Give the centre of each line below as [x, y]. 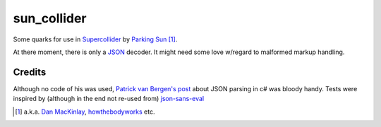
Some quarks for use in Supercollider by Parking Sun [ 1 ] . [95, 39]
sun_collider [50, 18]
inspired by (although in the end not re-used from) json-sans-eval [109, 99]
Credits [30, 72]
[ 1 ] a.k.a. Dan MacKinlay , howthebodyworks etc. [85, 112]
